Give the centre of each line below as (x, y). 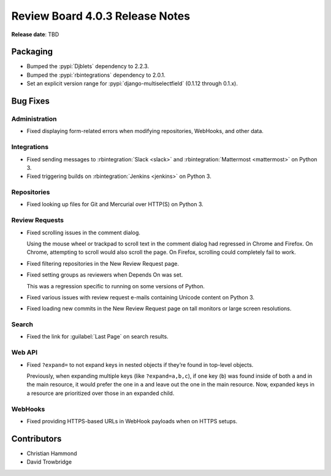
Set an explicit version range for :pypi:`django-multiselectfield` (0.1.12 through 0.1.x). (132, 83)
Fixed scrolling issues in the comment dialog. (84, 232)
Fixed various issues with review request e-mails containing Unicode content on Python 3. (140, 297)
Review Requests (38, 220)
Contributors (36, 439)
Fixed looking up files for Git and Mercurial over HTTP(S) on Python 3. (115, 204)
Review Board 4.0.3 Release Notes (101, 16)
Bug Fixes (31, 101)
